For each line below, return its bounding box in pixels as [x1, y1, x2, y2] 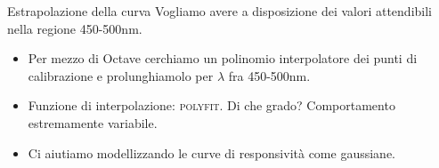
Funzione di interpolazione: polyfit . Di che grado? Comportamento [28, 96, 395, 115]
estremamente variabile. [28, 113, 158, 132]
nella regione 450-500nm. [7, 19, 142, 37]
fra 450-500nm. [228, 66, 311, 84]
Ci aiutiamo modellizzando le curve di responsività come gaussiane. [28, 143, 395, 162]
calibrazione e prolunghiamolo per [28, 66, 214, 84]
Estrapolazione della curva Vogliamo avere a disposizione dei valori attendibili [7, 2, 433, 20]
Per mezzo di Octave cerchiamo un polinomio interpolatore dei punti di [28, 49, 418, 68]
